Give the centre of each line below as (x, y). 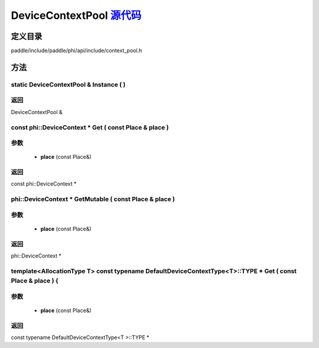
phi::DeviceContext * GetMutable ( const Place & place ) (93, 199)
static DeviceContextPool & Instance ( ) (68, 84)
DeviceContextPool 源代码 (76, 15)
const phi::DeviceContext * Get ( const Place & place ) (90, 127)
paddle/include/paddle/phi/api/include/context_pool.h (77, 51)
